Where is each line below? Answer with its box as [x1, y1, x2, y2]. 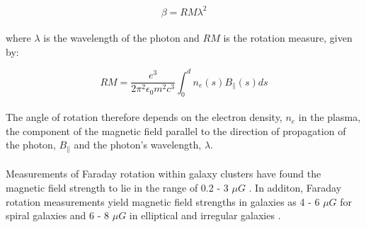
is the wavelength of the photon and [43, 30, 200, 45]
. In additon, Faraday [248, 180, 342, 194]
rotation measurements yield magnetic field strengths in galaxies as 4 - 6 [6, 194, 320, 209]
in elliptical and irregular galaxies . [129, 208, 281, 223]
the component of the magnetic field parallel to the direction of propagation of [6, 123, 346, 138]
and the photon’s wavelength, [74, 137, 202, 152]
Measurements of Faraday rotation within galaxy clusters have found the [6, 166, 321, 181]
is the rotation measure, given [223, 30, 353, 45]
